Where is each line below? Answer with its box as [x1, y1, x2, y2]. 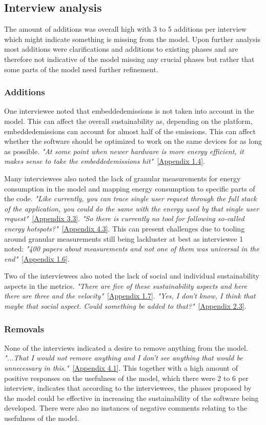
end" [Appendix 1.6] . [4, 253, 70, 264]
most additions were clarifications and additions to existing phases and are [4, 44, 238, 54]
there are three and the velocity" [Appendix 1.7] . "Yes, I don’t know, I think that [4, 290, 256, 301]
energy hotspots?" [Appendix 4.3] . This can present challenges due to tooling [4, 223, 245, 233]
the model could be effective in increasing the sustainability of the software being [4, 392, 259, 403]
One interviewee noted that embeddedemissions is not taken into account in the [4, 105, 254, 116]
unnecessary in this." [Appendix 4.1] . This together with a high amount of [4, 363, 238, 373]
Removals [4, 322, 44, 335]
